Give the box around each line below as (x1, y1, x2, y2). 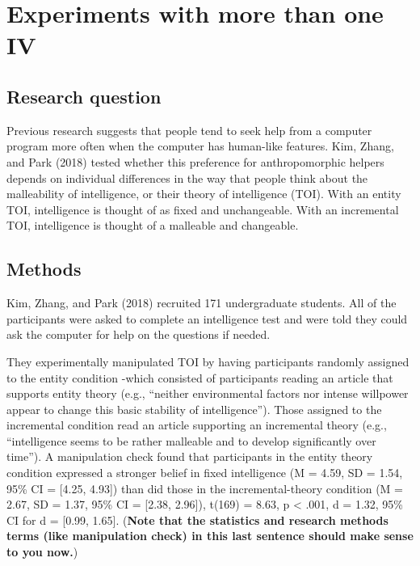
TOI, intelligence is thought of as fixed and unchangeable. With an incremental (6, 201, 399, 218)
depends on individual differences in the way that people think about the (6, 169, 368, 186)
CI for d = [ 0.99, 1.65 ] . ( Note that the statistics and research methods (6, 511, 388, 528)
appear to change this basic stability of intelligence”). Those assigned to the (6, 400, 382, 417)
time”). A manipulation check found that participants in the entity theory (6, 448, 373, 465)
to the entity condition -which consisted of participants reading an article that (6, 369, 393, 386)
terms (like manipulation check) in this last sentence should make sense (6, 527, 414, 544)
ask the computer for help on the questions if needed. (6, 326, 271, 343)
